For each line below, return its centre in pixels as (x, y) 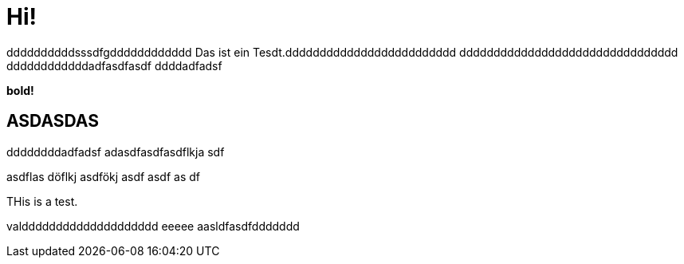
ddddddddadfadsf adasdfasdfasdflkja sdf (116, 152)
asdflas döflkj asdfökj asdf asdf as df (103, 176)
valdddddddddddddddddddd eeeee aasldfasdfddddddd (153, 226)
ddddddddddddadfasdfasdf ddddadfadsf (114, 65)
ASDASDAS (53, 121)
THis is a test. (42, 201)
